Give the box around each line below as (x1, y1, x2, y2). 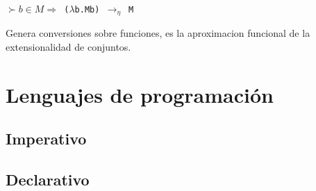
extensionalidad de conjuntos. (6, 40, 131, 54)
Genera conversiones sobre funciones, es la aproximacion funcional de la (6, 26, 310, 40)
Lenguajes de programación (6, 80, 274, 108)
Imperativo (6, 128, 87, 149)
